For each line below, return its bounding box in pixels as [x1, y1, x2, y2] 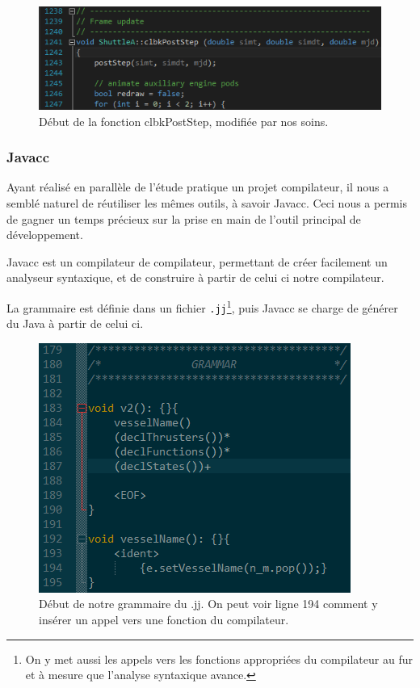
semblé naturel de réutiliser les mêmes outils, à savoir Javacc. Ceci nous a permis [6, 195, 407, 211]
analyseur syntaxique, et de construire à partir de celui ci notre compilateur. [6, 269, 384, 286]
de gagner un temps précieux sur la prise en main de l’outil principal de [6, 210, 361, 227]
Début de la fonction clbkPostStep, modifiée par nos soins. [39, 112, 329, 129]
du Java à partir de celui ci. [6, 315, 144, 332]
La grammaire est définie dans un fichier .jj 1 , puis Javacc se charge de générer [6, 296, 398, 316]
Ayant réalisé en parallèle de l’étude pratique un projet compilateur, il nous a [6, 178, 389, 195]
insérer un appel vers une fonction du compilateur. [39, 611, 289, 628]
